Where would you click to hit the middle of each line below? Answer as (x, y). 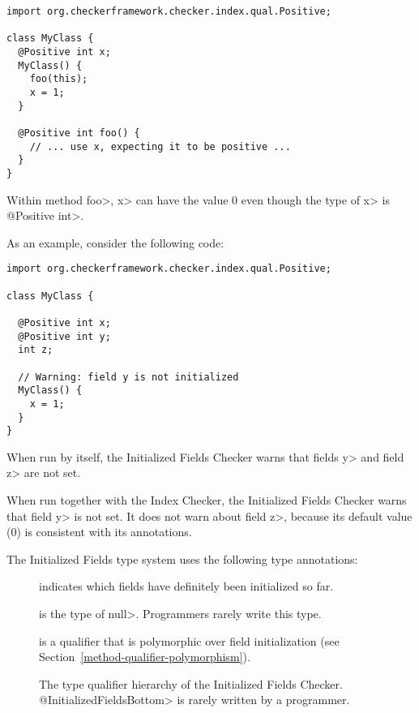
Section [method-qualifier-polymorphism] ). (145, 657)
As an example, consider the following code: (115, 242)
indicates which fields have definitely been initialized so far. (186, 586)
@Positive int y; (64, 336)
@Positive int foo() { (79, 133)
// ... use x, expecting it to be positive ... (160, 146)
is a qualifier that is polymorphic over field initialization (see (189, 640)
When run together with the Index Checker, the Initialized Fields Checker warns (207, 500)
